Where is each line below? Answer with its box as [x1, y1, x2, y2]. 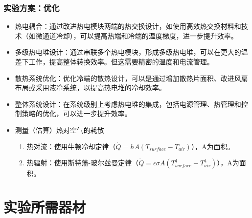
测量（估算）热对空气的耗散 [15, 124, 104, 135]
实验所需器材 [3, 197, 86, 217]
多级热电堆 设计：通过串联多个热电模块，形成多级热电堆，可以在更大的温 [15, 47, 248, 57]
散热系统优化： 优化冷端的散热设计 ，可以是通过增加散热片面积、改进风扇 [15, 73, 248, 83]
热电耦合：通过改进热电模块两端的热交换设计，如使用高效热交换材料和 [15, 21, 241, 31]
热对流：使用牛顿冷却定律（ [26, 141, 116, 151]
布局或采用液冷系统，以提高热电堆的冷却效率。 [15, 82, 166, 93]
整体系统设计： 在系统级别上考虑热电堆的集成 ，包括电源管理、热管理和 [15, 99, 241, 109]
